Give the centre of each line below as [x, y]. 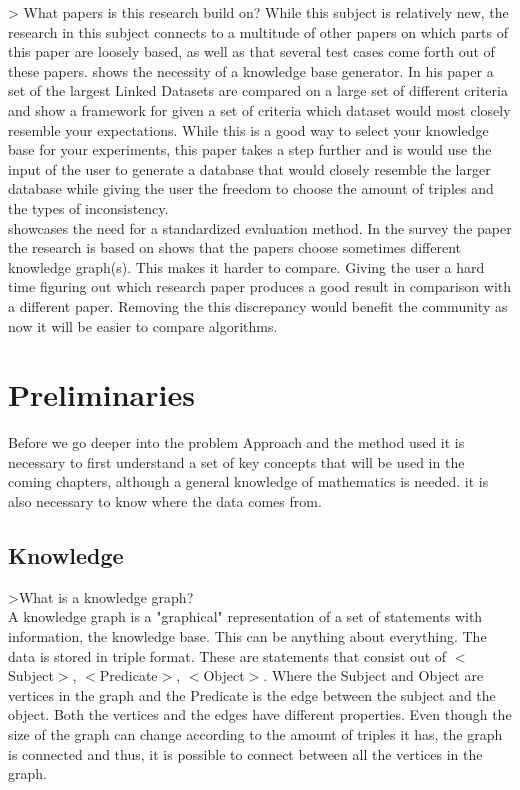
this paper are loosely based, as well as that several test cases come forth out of [251, 51]
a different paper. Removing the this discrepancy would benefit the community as [258, 305]
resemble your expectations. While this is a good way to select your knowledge [248, 129]
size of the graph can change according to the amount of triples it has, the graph [255, 733]
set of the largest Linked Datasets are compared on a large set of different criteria [258, 90]
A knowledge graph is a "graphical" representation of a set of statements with [245, 616]
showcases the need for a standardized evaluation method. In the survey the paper [260, 227]
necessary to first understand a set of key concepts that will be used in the [236, 461]
